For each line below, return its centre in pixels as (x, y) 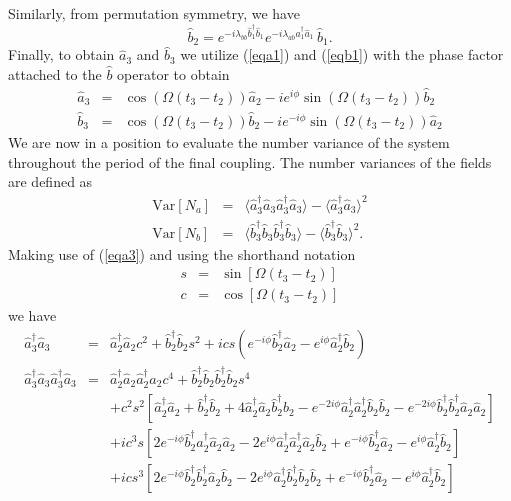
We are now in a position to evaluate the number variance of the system (229, 141)
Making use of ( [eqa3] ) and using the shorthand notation (182, 253)
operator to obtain (173, 73)
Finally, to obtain (61, 54)
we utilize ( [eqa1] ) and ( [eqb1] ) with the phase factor (342, 54)
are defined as (50, 181)
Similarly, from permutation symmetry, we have (154, 13)
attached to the (55, 73)
